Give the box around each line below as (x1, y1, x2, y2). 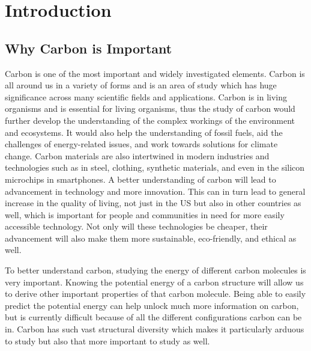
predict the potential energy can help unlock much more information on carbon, (5, 299, 299, 311)
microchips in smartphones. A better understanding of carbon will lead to (5, 172, 276, 185)
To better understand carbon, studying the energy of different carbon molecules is (5, 264, 306, 276)
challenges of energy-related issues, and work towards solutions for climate (5, 138, 278, 150)
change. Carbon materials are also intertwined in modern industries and (5, 149, 270, 162)
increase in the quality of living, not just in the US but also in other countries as (5, 197, 301, 209)
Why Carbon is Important (5, 38, 172, 57)
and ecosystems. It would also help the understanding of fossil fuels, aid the (5, 126, 283, 138)
